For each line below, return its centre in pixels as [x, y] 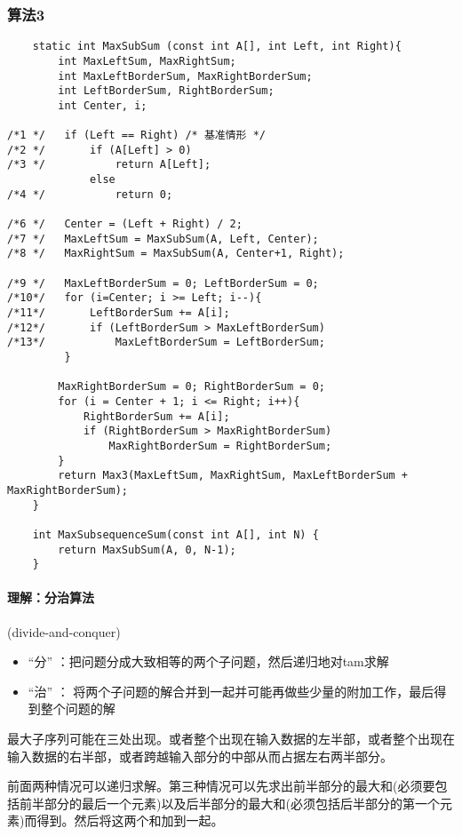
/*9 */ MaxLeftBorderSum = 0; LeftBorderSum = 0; [163, 283]
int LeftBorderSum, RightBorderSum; [166, 91]
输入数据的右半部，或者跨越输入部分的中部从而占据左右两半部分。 [200, 756]
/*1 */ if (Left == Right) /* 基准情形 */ [136, 135]
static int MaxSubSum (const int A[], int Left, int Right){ [217, 47]
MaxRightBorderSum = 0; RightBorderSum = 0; [191, 387]
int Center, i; [103, 105]
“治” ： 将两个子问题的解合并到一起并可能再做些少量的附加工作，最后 [231, 691]
